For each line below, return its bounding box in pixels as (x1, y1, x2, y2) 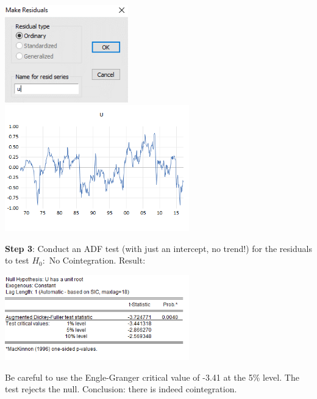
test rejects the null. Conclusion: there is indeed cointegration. (5, 383, 237, 395)
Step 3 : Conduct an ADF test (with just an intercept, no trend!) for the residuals (5, 242, 312, 254)
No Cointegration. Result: (49, 254, 146, 267)
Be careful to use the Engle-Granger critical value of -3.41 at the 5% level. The (5, 370, 299, 383)
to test (5, 254, 29, 267)
